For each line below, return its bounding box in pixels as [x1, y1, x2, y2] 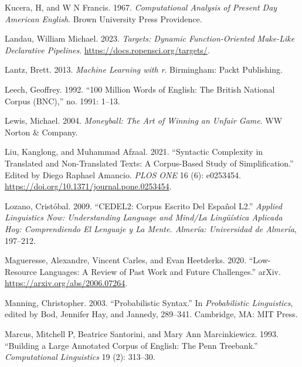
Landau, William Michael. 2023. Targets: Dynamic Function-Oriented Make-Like [5, 32, 295, 45]
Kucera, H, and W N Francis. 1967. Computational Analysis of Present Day [5, 1, 277, 13]
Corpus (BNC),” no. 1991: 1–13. [5, 94, 120, 107]
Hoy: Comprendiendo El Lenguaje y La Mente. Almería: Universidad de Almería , [5, 222, 297, 235]
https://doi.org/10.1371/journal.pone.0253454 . [5, 180, 172, 192]
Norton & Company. [5, 125, 78, 138]
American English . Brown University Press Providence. [5, 12, 202, 25]
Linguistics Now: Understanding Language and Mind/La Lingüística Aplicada [5, 211, 283, 223]
